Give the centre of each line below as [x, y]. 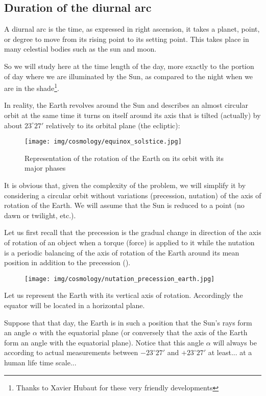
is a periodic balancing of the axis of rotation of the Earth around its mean [122, 252]
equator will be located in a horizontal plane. [75, 305]
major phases [45, 168]
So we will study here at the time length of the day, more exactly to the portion [129, 66]
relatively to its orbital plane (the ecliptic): [113, 125]
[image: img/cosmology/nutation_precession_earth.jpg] [120, 279]
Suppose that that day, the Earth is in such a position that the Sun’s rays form [128, 322]
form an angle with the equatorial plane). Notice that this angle [104, 342]
